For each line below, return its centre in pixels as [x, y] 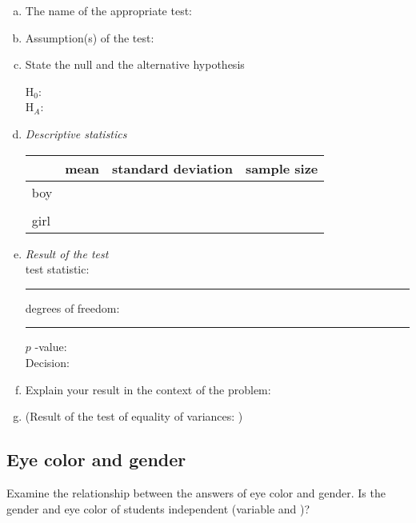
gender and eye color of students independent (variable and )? [158, 508]
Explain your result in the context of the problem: [148, 389]
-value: [51, 347]
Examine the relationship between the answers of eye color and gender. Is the [196, 492]
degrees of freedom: [72, 307]
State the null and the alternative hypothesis [135, 64]
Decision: [47, 362]
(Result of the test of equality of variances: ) [134, 416]
